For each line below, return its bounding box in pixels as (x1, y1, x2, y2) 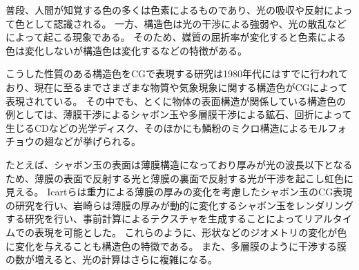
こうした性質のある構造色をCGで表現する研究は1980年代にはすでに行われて (6, 66, 349, 81)
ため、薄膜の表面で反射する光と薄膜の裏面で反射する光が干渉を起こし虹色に (6, 171, 353, 185)
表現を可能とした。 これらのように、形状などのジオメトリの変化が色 (34, 224, 347, 239)
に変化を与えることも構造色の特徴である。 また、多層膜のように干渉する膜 (6, 238, 347, 253)
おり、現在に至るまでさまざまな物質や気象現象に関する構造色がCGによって (6, 79, 348, 94)
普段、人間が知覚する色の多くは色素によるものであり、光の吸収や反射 (6, 3, 324, 17)
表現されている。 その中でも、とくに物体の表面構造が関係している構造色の (6, 93, 346, 108)
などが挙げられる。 (53, 134, 141, 148)
